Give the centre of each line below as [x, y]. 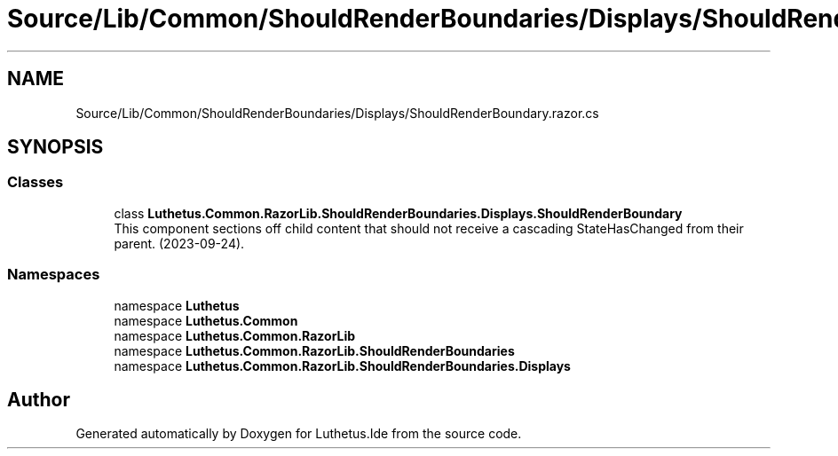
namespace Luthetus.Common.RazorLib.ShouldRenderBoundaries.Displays [342, 366]
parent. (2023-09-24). [179, 243]
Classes [36, 182]
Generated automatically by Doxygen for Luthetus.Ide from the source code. [299, 434]
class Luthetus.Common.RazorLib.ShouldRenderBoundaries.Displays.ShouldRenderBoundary [398, 213]
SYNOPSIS [55, 147]
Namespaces [54, 275]
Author [39, 399]
